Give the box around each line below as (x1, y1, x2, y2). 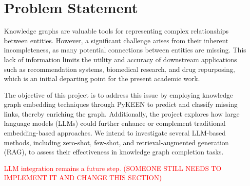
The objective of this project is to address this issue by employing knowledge (4, 89, 233, 100)
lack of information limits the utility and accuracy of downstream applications (4, 54, 237, 64)
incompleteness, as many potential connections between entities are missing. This (4, 45, 246, 55)
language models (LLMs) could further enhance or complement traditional (4, 118, 226, 128)
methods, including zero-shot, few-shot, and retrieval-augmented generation (4, 137, 229, 147)
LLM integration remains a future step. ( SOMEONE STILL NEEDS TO (4, 163, 222, 173)
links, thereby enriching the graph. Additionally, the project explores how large (4, 108, 240, 118)
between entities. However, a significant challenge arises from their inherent (4, 35, 229, 45)
